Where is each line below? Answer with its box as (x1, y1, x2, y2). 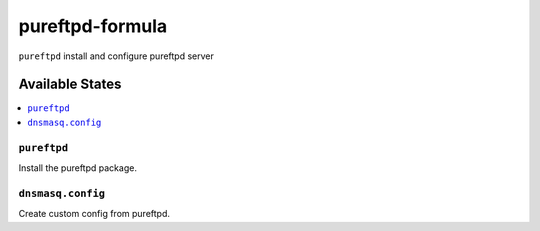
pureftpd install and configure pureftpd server (18, 50, 215, 62)
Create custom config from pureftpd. (18, 208, 170, 220)
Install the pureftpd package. (18, 161, 137, 174)
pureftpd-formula (18, 15, 168, 37)
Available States (18, 76, 122, 93)
